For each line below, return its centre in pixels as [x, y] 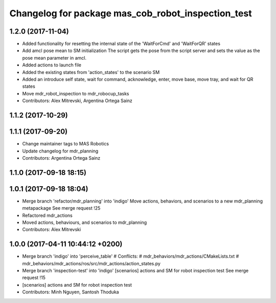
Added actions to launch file [52, 65]
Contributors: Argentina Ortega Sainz [61, 158]
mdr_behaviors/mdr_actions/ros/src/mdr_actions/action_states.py [91, 263]
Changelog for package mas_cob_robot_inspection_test [131, 13]
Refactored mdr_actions [47, 215]
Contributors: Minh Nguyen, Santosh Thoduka [71, 292]
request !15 [34, 277]
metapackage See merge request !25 [61, 208]
